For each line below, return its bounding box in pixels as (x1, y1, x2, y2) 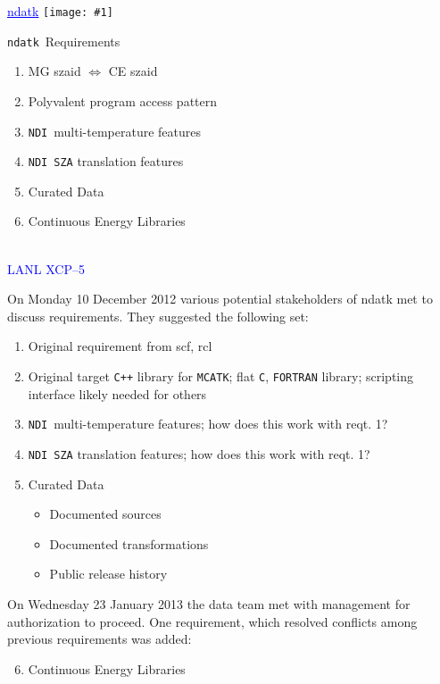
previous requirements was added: (7, 630, 192, 648)
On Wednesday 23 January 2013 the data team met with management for (7, 594, 411, 613)
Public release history (49, 564, 168, 583)
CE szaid (108, 62, 158, 80)
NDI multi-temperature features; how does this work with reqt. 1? (28, 414, 388, 433)
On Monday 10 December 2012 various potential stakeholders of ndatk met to (7, 289, 433, 308)
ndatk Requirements (7, 31, 120, 50)
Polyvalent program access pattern (28, 91, 218, 110)
